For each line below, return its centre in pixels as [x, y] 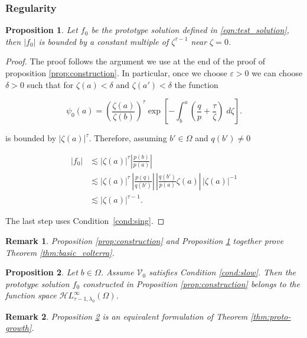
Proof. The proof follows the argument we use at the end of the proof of [135, 61]
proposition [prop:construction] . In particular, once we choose [116, 73]
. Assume [117, 272]
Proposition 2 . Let [42, 272]
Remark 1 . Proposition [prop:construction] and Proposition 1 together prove [145, 240]
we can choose [277, 73]
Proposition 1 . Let [42, 30]
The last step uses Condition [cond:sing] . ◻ [85, 221]
